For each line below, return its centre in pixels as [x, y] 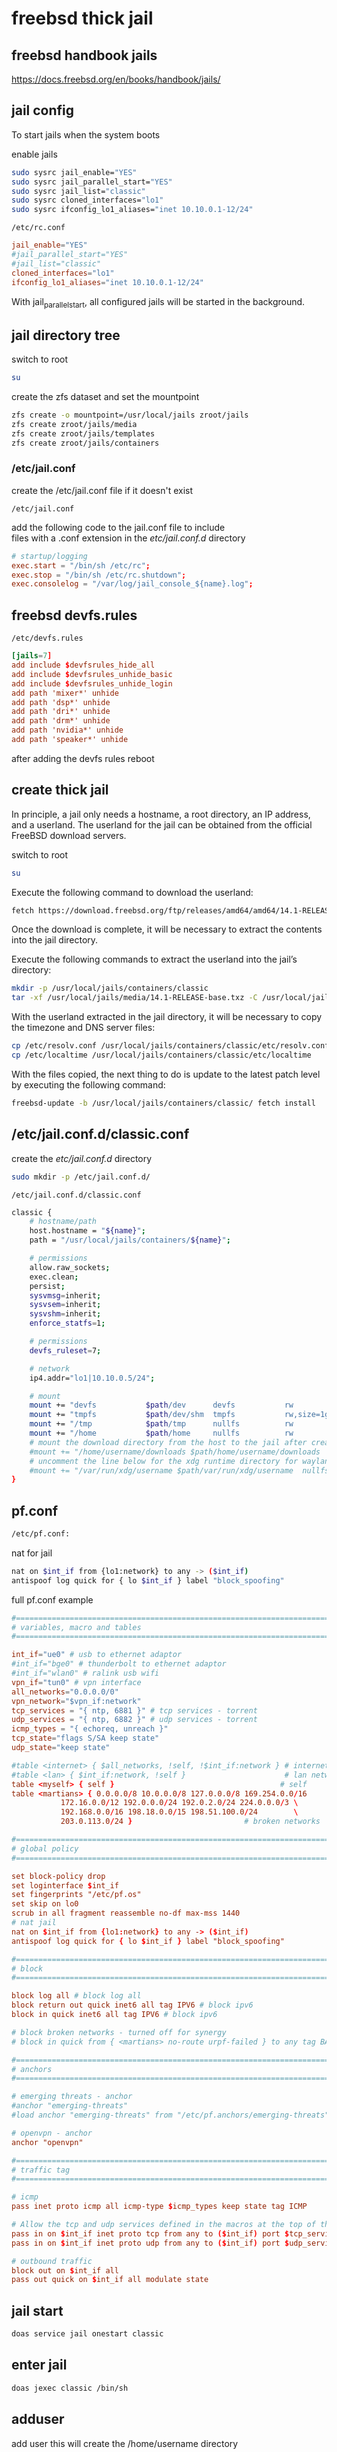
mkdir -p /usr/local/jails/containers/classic [110, 988]
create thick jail [60, 790]
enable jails [34, 154]
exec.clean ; [54, 1277]
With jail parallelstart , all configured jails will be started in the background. [158, 302]
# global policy [45, 1848]
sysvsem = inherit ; [65, 1305]
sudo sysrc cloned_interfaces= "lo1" [87, 200]
